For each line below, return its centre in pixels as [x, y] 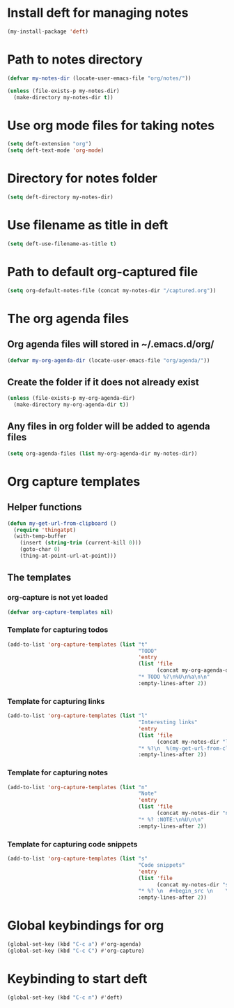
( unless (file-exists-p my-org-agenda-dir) [71, 398]
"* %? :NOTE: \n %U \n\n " [171, 819]
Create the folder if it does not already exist [103, 382]
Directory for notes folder [83, 179]
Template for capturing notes [58, 772]
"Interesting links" [168, 722]
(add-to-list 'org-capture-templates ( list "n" [78, 787]
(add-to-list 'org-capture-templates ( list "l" [78, 716]
